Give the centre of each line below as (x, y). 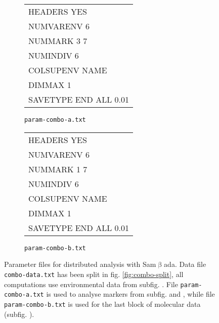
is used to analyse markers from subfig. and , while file (130, 294)
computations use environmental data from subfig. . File (91, 284)
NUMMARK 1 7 (58, 169)
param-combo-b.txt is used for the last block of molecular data (102, 304)
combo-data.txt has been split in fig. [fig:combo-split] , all (94, 274)
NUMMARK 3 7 (58, 41)
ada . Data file (185, 264)
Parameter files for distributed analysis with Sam (80, 264)
